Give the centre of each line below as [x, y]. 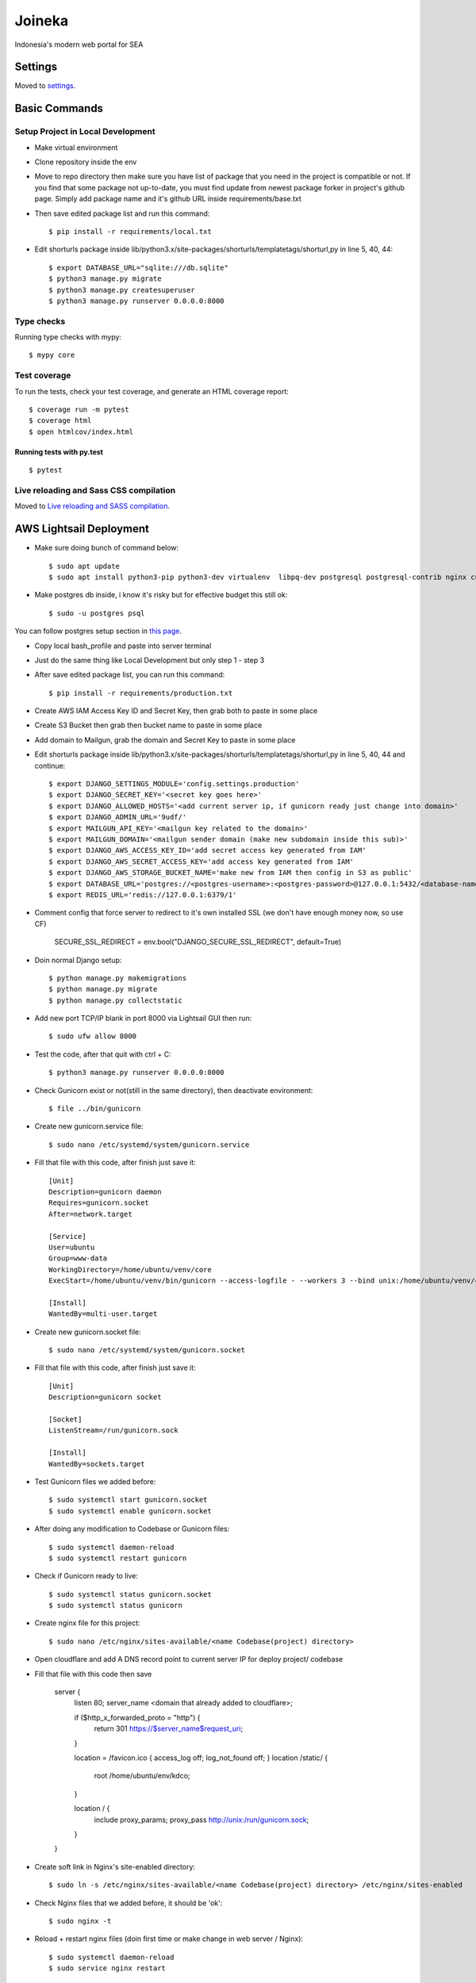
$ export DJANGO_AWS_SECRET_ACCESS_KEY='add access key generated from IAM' [202, 861]
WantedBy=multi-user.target [103, 1314]
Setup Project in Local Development [85, 132]
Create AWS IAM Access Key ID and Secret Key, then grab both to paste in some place [176, 711]
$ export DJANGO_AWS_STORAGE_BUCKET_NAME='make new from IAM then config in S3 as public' [230, 873]
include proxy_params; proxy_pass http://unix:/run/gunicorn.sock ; [202, 1820]
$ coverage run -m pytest [79, 409]
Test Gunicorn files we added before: [95, 1481]
